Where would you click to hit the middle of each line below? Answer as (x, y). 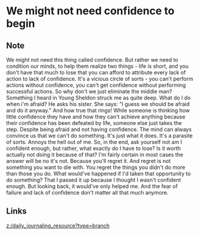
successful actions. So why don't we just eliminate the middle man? (89, 91)
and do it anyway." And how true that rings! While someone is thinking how (98, 110)
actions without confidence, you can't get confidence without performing (96, 85)
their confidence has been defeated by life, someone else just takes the (94, 123)
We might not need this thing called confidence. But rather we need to (92, 60)
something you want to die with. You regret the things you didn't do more (96, 167)
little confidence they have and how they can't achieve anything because (96, 117)
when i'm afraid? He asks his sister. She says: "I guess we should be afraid (98, 104)
